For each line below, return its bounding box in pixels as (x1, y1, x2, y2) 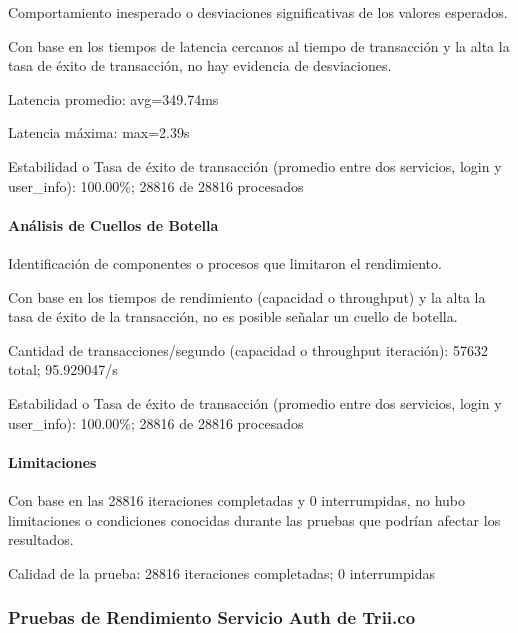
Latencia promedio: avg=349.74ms (8, 88, 219, 109)
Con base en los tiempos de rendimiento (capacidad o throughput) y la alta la (8, 286, 486, 307)
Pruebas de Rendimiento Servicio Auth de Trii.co (8, 605, 416, 630)
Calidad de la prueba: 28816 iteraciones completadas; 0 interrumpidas (8, 562, 436, 583)
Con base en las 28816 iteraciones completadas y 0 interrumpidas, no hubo (8, 489, 466, 510)
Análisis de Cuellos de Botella (8, 214, 219, 235)
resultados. (8, 529, 74, 550)
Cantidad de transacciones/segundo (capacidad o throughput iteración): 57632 (8, 339, 488, 360)
